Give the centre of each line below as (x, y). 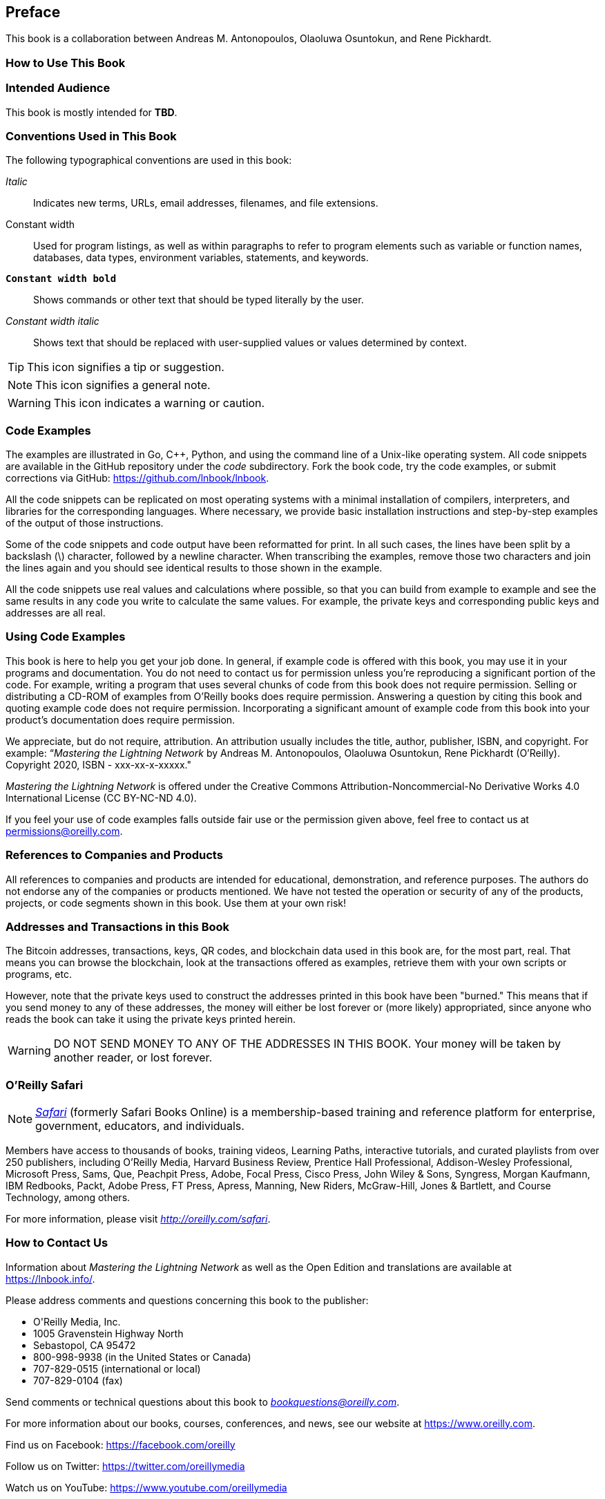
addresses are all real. (56, 613)
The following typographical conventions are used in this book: (149, 160)
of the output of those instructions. (85, 523)
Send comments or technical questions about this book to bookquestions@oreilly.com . (203, 1402)
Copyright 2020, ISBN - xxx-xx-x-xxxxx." (98, 764)
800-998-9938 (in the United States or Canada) (142, 1357)
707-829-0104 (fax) (78, 1380)
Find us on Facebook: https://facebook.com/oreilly (121, 1444)
